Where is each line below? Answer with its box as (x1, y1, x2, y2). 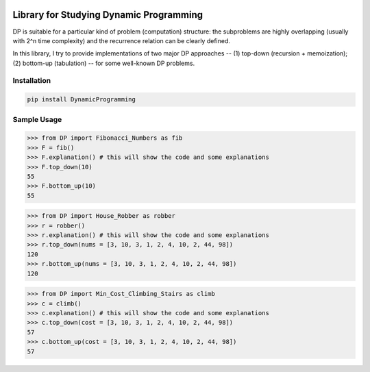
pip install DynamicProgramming (27, 96, 136, 103)
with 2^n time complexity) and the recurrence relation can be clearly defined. (12, 36, 231, 45)
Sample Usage (12, 114, 62, 124)
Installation (12, 76, 51, 86)
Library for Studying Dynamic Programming (12, 9, 203, 21)
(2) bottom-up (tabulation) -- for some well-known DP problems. (12, 59, 195, 67)
